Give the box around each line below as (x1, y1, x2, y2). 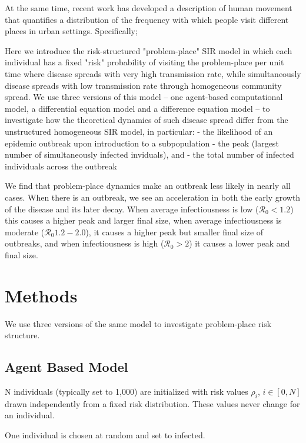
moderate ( (5, 225, 45, 238)
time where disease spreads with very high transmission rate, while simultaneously (5, 67, 301, 79)
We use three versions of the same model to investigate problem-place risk (5, 317, 272, 329)
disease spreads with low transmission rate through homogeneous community (5, 79, 282, 91)
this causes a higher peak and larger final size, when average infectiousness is (5, 214, 282, 227)
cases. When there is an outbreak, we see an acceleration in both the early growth (5, 191, 301, 203)
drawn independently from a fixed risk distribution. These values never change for (5, 397, 300, 409)
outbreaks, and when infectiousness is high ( (5, 237, 164, 249)
